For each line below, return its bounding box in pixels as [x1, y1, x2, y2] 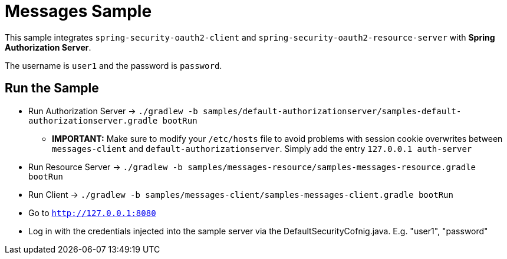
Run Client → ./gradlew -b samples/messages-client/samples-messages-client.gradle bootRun [28, 189, 453, 200]
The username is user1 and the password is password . [5, 60, 222, 71]
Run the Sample [5, 81, 99, 96]
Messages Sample [5, 1, 152, 21]
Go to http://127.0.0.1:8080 [28, 207, 156, 218]
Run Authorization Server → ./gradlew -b [28, 105, 198, 116]
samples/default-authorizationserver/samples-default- [203, 106, 462, 116]
